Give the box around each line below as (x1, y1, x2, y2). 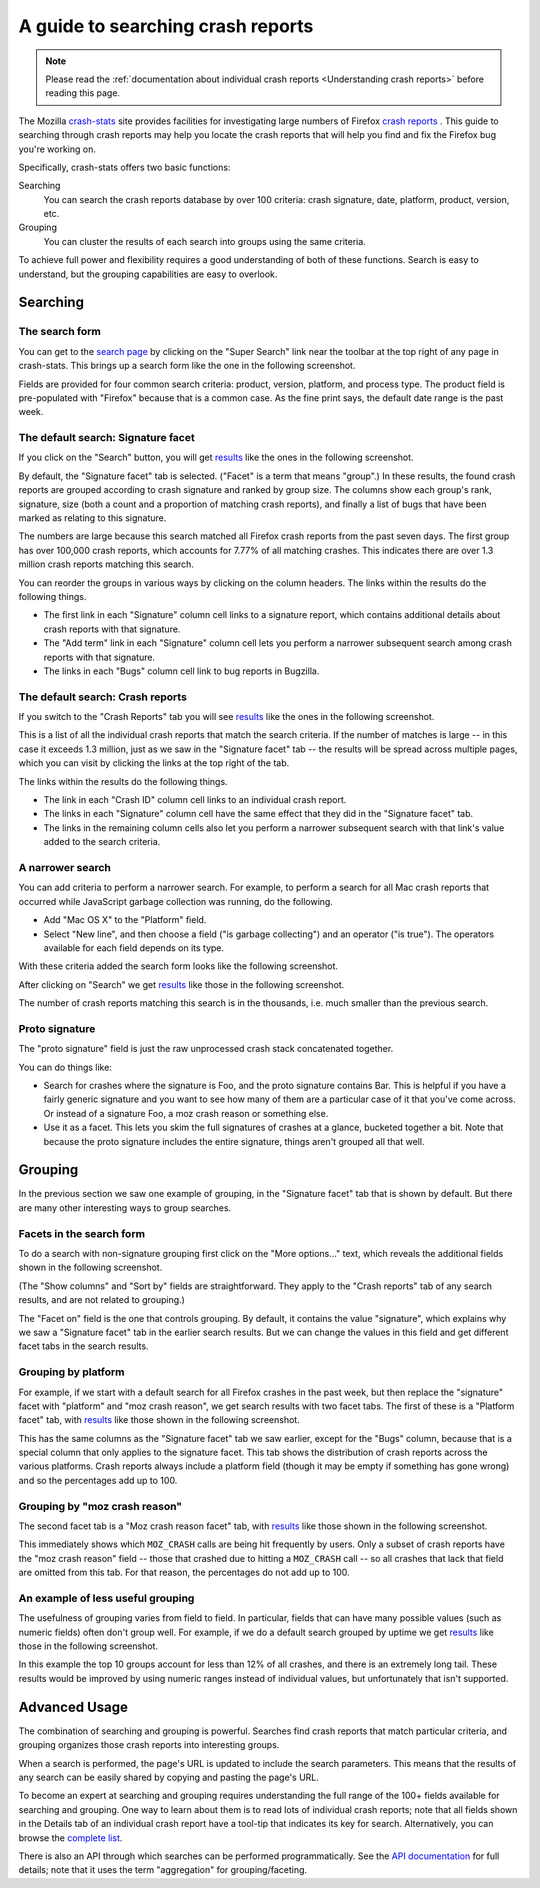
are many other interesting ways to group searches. (18, 1201, 232, 1214)
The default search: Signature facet (18, 431, 195, 445)
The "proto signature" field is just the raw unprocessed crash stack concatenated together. (18, 1043, 394, 1055)
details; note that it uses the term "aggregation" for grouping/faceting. (18, 1864, 308, 1876)
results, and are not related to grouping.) (18, 1294, 185, 1306)
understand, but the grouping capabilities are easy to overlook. (18, 268, 278, 280)
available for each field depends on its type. (43, 941, 225, 954)
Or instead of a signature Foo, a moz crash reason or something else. (43, 1107, 329, 1119)
